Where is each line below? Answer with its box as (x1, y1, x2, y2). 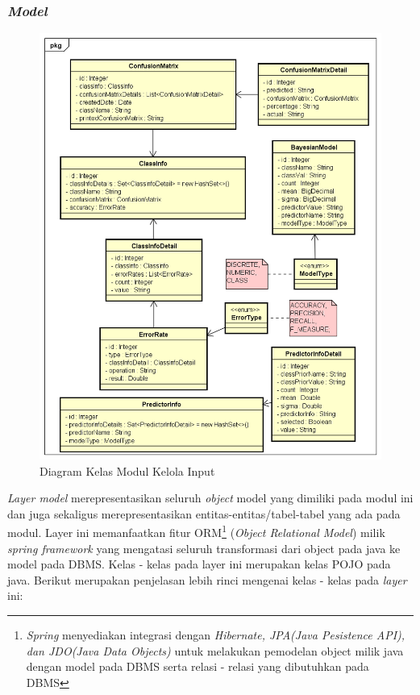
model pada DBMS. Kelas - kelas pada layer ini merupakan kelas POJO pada (7, 556, 391, 572)
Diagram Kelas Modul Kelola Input (40, 462, 215, 479)
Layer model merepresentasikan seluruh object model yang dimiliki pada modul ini (7, 489, 414, 506)
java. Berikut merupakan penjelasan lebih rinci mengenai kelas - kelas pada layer (7, 571, 407, 588)
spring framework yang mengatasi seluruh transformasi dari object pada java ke (7, 539, 401, 556)
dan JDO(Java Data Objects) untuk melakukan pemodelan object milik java (26, 642, 404, 659)
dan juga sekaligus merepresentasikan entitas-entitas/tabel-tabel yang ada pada (7, 505, 401, 522)
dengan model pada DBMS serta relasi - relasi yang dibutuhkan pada (26, 658, 369, 675)
